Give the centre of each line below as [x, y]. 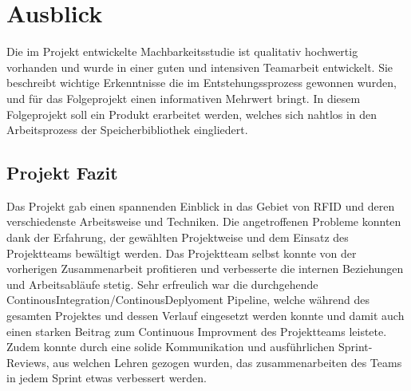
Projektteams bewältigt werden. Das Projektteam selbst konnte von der [182, 253]
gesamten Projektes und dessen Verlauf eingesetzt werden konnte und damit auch [205, 316]
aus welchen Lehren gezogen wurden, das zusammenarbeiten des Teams [227, 362]
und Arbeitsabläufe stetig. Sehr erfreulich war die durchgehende [162, 284]
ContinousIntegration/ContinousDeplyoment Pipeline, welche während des [188, 300]
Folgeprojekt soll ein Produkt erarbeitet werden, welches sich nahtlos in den [192, 114]
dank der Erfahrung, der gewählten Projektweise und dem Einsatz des [178, 237]
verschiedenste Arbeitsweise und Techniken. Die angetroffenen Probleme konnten [204, 221]
